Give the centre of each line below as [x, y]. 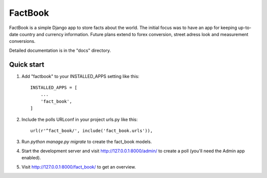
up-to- [245, 28]
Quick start [27, 64]
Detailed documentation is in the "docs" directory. [60, 50]
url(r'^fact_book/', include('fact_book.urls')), [92, 130]
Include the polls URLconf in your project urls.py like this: [80, 119]
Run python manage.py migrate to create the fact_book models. [87, 142]
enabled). [31, 158]
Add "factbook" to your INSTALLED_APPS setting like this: [80, 76]
